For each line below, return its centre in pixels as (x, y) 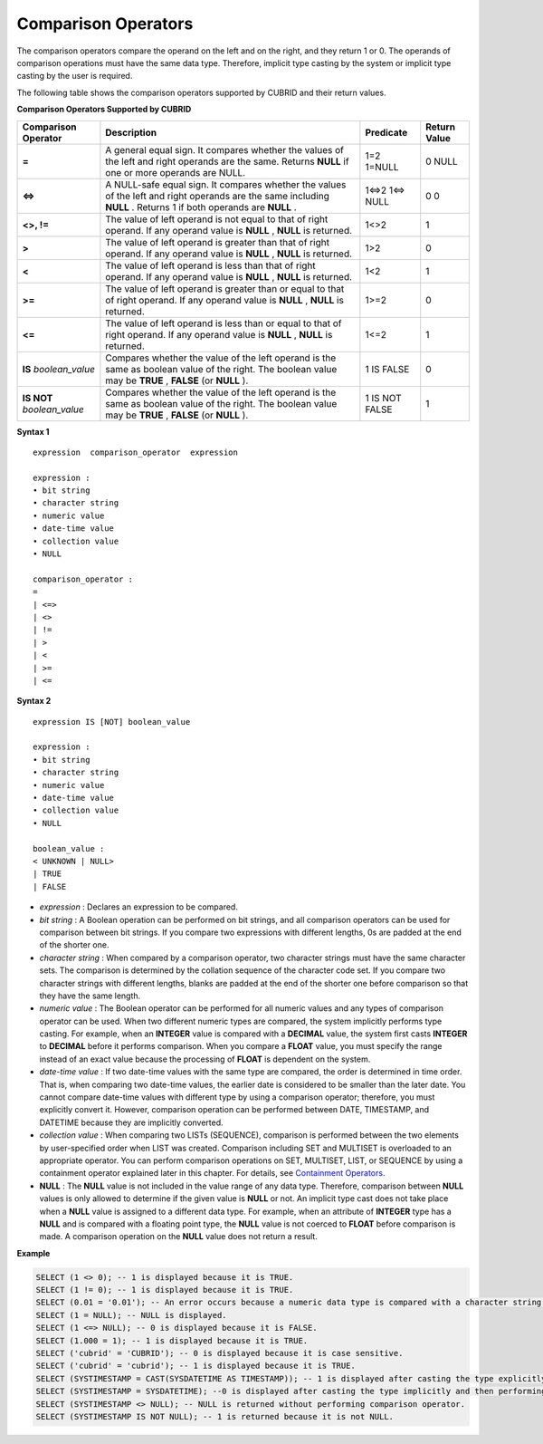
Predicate (386, 132)
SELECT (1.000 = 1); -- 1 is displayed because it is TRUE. (172, 1340)
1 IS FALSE (387, 369)
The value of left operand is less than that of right (210, 265)
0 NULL (442, 161)
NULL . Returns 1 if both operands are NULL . (201, 207)
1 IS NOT (383, 398)
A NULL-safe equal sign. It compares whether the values (226, 184)
